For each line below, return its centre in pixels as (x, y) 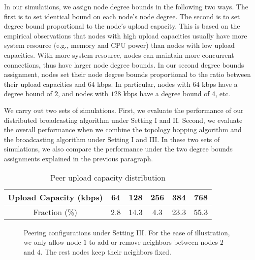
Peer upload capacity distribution (108, 177)
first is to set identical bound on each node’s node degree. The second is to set (122, 16)
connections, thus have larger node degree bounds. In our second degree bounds (124, 64)
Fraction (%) (55, 212)
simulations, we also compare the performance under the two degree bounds (118, 149)
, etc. (223, 93)
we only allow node (52, 242)
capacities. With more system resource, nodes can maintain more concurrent (119, 55)
